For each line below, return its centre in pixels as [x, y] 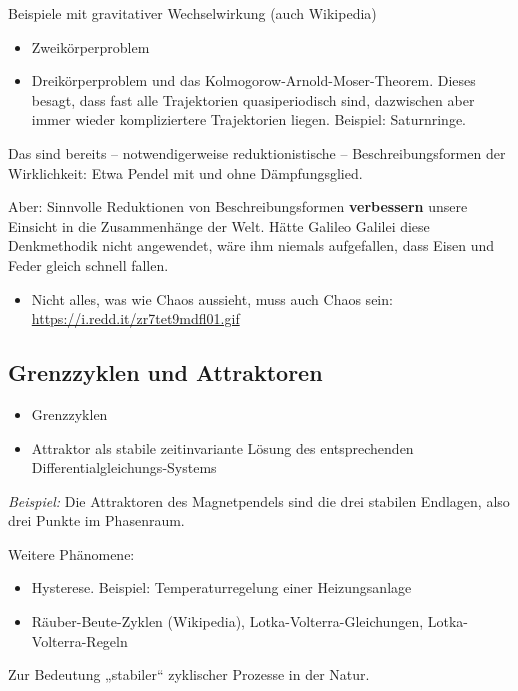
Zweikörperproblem [90, 46]
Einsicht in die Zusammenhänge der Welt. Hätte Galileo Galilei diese [219, 225]
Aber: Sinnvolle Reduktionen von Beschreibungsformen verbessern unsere [238, 206]
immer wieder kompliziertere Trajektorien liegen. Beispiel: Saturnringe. [249, 119]
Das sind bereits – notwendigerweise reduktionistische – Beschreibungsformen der [257, 152]
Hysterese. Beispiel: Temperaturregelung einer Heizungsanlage [221, 587]
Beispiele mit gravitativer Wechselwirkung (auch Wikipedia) [192, 13]
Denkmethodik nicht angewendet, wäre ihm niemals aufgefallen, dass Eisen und [251, 245]
